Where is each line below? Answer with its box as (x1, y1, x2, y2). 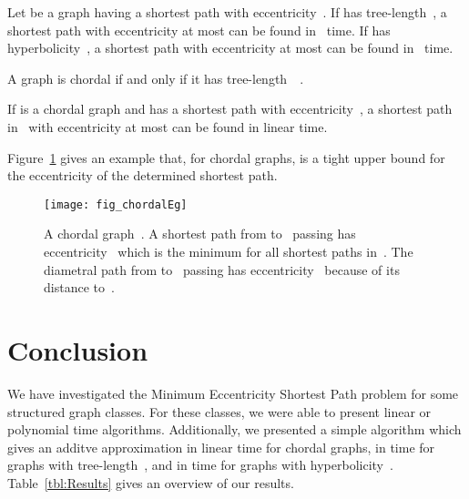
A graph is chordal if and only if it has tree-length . (7, 68, 304, 87)
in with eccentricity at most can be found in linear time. (7, 117, 328, 136)
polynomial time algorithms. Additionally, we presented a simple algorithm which (7, 420, 462, 439)
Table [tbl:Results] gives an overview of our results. (7, 473, 294, 492)
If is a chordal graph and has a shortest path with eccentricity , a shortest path (7, 99, 453, 118)
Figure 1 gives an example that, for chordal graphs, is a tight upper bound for (7, 148, 445, 167)
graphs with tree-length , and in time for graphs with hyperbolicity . (7, 455, 393, 474)
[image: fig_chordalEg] (44, 198, 188, 211)
